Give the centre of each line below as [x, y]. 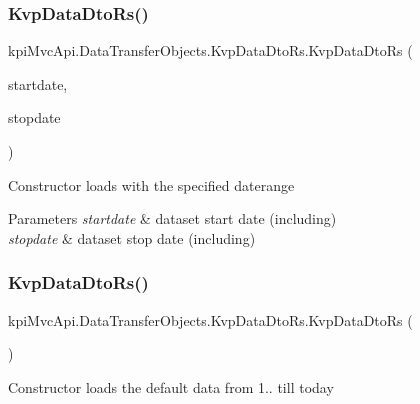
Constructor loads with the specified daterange [151, 184]
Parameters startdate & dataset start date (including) [172, 218]
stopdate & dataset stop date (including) [132, 237]
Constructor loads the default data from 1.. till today [171, 386]
